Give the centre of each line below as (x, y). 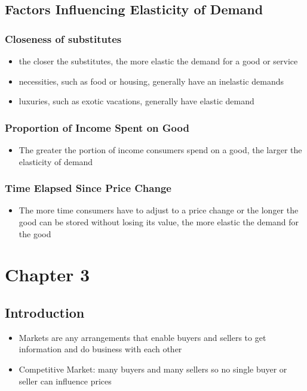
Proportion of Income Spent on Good (97, 127)
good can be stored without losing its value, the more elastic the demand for (159, 222)
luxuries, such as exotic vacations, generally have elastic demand (136, 101)
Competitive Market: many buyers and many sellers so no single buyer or (153, 369)
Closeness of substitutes (63, 38)
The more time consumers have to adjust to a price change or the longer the (159, 210)
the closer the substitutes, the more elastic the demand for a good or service (158, 61)
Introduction (45, 312)
